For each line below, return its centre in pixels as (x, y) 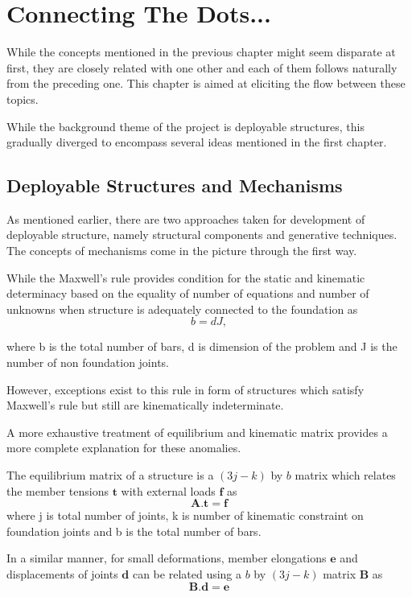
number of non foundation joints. (88, 362)
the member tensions (58, 490)
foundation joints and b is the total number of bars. (134, 531)
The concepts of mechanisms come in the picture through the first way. (182, 251)
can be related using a (187, 573)
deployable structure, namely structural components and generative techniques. (202, 235)
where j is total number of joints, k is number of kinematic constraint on (185, 515)
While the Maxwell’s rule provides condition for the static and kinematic (186, 277)
